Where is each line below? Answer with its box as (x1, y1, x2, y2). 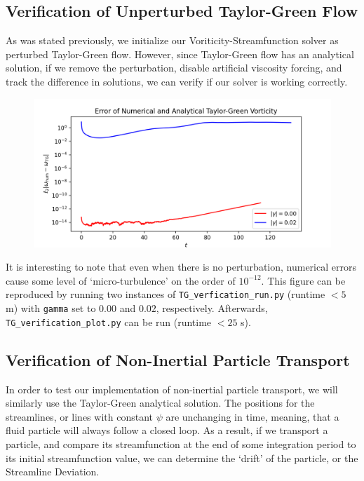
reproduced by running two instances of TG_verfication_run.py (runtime (6, 287, 325, 302)
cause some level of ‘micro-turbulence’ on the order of (6, 273, 236, 287)
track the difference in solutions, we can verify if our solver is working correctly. (6, 74, 348, 88)
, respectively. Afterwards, (156, 301, 268, 316)
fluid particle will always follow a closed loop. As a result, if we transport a (6, 423, 328, 438)
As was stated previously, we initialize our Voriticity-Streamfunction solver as (6, 33, 339, 48)
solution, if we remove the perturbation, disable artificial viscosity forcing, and (6, 60, 342, 75)
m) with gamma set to (6, 301, 96, 316)
